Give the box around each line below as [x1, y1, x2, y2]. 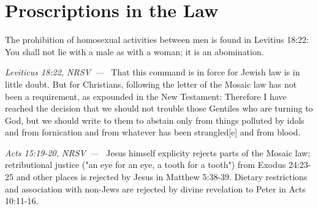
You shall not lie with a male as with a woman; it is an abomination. [5, 45, 264, 58]
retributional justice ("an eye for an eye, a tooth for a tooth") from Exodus [5, 158, 286, 171]
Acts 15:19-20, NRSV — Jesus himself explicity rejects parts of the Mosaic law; [5, 146, 311, 159]
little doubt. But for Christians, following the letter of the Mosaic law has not [5, 77, 297, 90]
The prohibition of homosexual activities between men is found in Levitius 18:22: [5, 33, 309, 46]
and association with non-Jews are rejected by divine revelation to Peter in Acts [5, 182, 306, 195]
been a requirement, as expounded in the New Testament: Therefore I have [5, 89, 287, 102]
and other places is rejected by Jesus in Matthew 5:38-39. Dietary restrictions [16, 170, 308, 183]
